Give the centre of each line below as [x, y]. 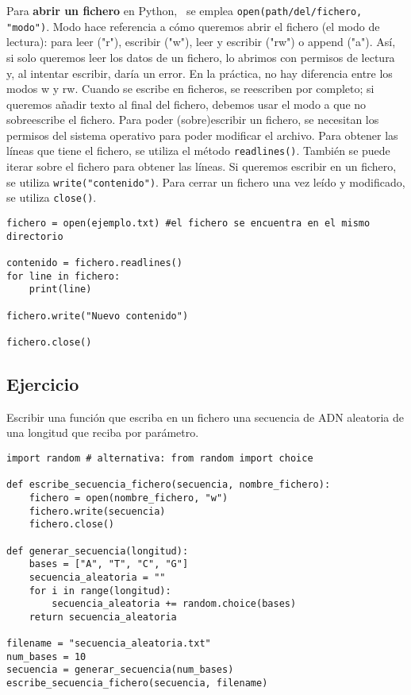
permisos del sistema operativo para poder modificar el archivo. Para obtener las [202, 135]
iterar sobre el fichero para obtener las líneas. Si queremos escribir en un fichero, [202, 166]
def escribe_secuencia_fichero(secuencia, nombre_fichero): [169, 485]
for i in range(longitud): [100, 591]
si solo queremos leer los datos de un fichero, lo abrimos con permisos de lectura [201, 57]
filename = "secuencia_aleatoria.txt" [109, 644]
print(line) [60, 290]
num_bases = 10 [46, 656]
